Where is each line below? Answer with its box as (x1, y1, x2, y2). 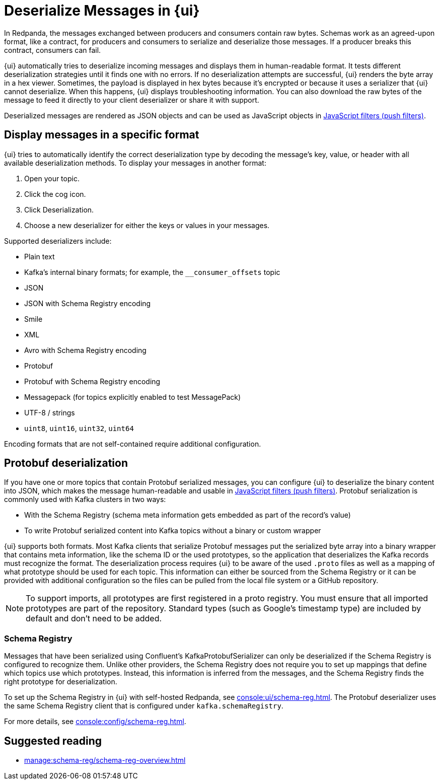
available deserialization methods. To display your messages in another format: (4, 158, 266, 167)
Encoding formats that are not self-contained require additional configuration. (4, 439, 261, 448)
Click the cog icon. (24, 189, 86, 198)
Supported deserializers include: (4, 236, 112, 245)
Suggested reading (4, 734, 102, 747)
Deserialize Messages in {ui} (4, 2, 200, 19)
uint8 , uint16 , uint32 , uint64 (24, 423, 134, 433)
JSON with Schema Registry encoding (24, 299, 151, 308)
